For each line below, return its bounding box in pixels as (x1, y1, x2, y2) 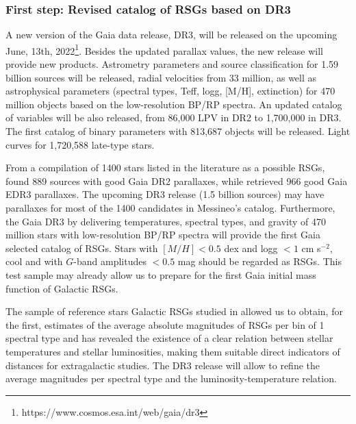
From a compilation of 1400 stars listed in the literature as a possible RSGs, (5, 160, 325, 175)
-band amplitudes (73, 254, 147, 269)
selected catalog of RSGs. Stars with (5, 240, 158, 255)
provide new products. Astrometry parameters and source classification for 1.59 (5, 57, 339, 71)
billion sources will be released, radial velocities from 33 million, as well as (5, 70, 317, 84)
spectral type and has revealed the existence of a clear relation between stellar (5, 331, 333, 345)
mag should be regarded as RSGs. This (177, 254, 342, 269)
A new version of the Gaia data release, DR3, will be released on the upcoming (5, 27, 338, 42)
